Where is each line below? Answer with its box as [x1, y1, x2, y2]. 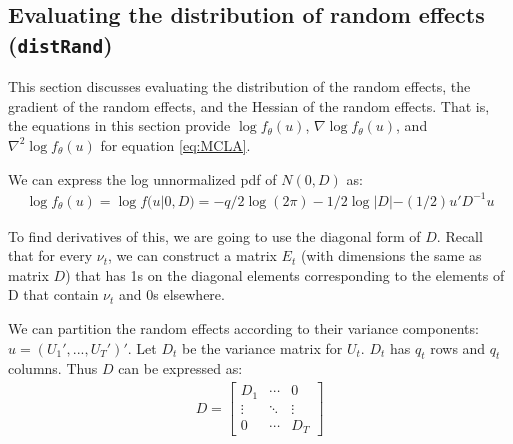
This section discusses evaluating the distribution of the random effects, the [8, 76, 471, 97]
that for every [8, 245, 93, 266]
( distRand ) [8, 28, 113, 59]
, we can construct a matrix [108, 245, 277, 266]
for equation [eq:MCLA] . [100, 134, 251, 155]
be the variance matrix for [181, 337, 343, 358]
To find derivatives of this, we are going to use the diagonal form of [8, 225, 421, 246]
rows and [430, 337, 486, 358]
